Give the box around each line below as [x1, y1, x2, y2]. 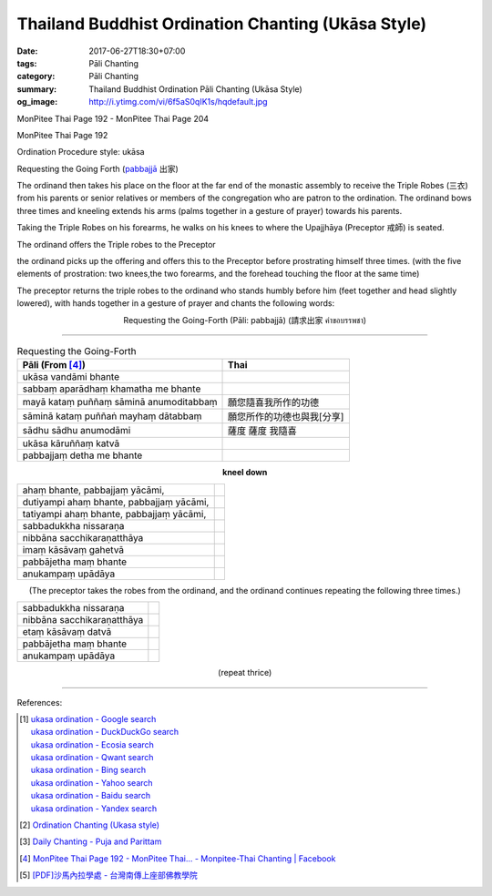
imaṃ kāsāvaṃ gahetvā [22, 543, 125, 555]
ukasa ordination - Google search [30, 713, 157, 724]
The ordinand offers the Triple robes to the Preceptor [16, 239, 216, 249]
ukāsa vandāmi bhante [22, 371, 120, 383]
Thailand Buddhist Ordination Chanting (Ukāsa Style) [16, 14, 427, 34]
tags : [16, 57, 37, 68]
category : [16, 71, 56, 82]
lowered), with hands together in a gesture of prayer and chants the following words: [16, 298, 335, 309]
